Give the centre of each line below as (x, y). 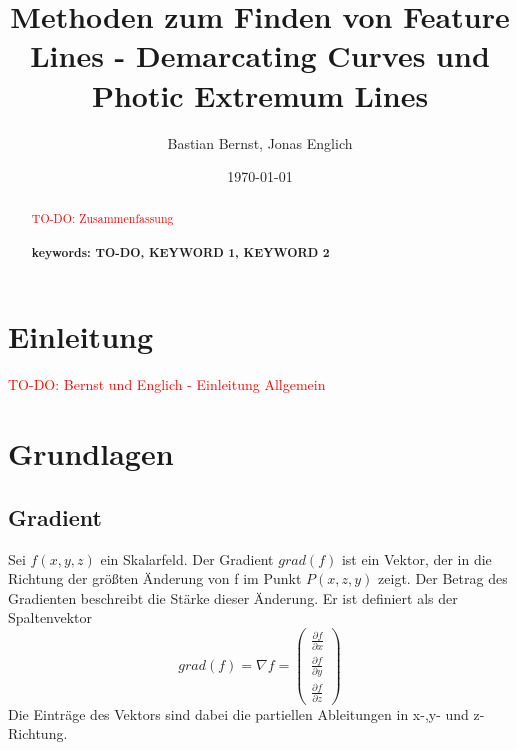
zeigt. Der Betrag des (443, 578)
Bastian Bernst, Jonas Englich (260, 142)
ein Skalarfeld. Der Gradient (187, 558)
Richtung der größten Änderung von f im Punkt (155, 578)
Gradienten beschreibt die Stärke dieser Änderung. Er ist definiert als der (233, 597)
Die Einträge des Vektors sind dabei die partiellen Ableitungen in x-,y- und (238, 713)
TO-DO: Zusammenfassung (102, 218)
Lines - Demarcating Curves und (260, 55)
